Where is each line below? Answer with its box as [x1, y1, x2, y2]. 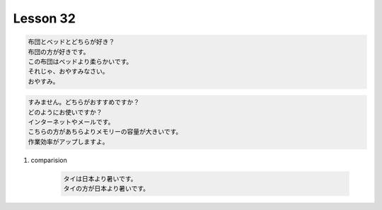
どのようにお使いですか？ [28, 108, 103, 116]
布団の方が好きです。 [28, 48, 90, 56]
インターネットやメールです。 [28, 118, 115, 126]
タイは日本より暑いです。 [63, 175, 137, 183]
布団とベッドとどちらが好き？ [28, 38, 115, 46]
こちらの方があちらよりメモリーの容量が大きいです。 [28, 128, 183, 136]
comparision [30, 156, 67, 164]
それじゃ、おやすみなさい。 [28, 68, 109, 75]
